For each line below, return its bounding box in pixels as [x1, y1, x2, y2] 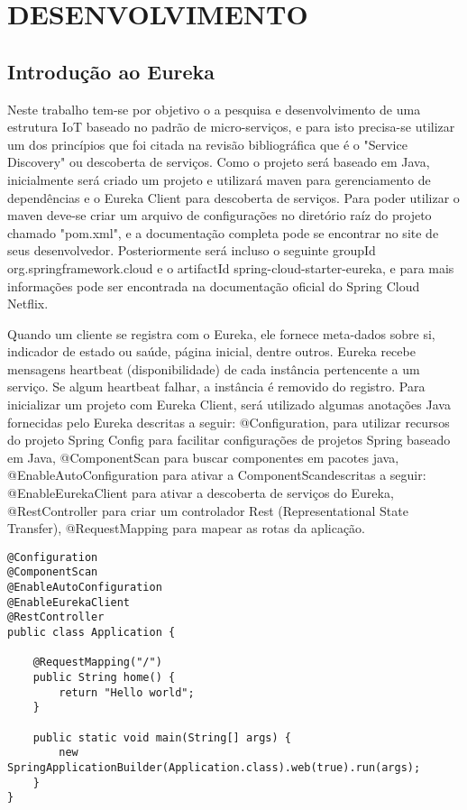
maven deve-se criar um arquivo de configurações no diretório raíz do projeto [7, 206, 432, 225]
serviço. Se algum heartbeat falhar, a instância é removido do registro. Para [7, 377, 426, 396]
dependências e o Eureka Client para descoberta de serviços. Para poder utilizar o [7, 188, 460, 207]
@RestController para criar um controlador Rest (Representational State [7, 501, 408, 520]
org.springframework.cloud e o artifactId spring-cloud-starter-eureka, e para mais [7, 258, 454, 277]
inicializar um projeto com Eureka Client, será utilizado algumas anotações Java [7, 395, 451, 414]
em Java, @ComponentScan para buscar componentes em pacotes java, [7, 447, 399, 466]
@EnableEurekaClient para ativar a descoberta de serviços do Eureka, [7, 483, 394, 502]
